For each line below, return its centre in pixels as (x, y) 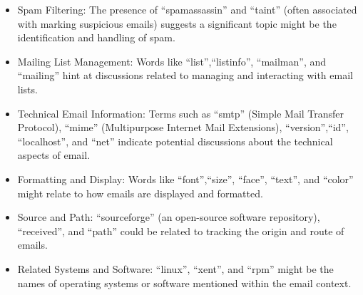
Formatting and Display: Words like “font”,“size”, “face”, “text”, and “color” (185, 178)
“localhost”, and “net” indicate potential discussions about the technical (175, 141)
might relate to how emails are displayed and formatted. (140, 193)
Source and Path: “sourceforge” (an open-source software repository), (169, 217)
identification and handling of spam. (96, 37)
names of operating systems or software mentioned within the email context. (184, 283)
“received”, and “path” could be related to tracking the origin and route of (181, 231)
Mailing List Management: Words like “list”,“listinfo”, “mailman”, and (172, 61)
